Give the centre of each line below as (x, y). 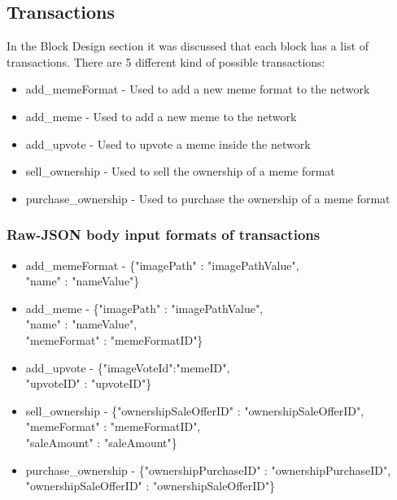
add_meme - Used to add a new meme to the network (161, 116)
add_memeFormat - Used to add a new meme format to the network (198, 89)
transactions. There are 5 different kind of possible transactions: (166, 61)
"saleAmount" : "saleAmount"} (101, 442)
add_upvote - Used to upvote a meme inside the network (168, 143)
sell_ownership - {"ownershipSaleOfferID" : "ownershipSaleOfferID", (195, 410)
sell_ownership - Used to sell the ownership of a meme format (180, 171)
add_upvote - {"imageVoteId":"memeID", (128, 367)
